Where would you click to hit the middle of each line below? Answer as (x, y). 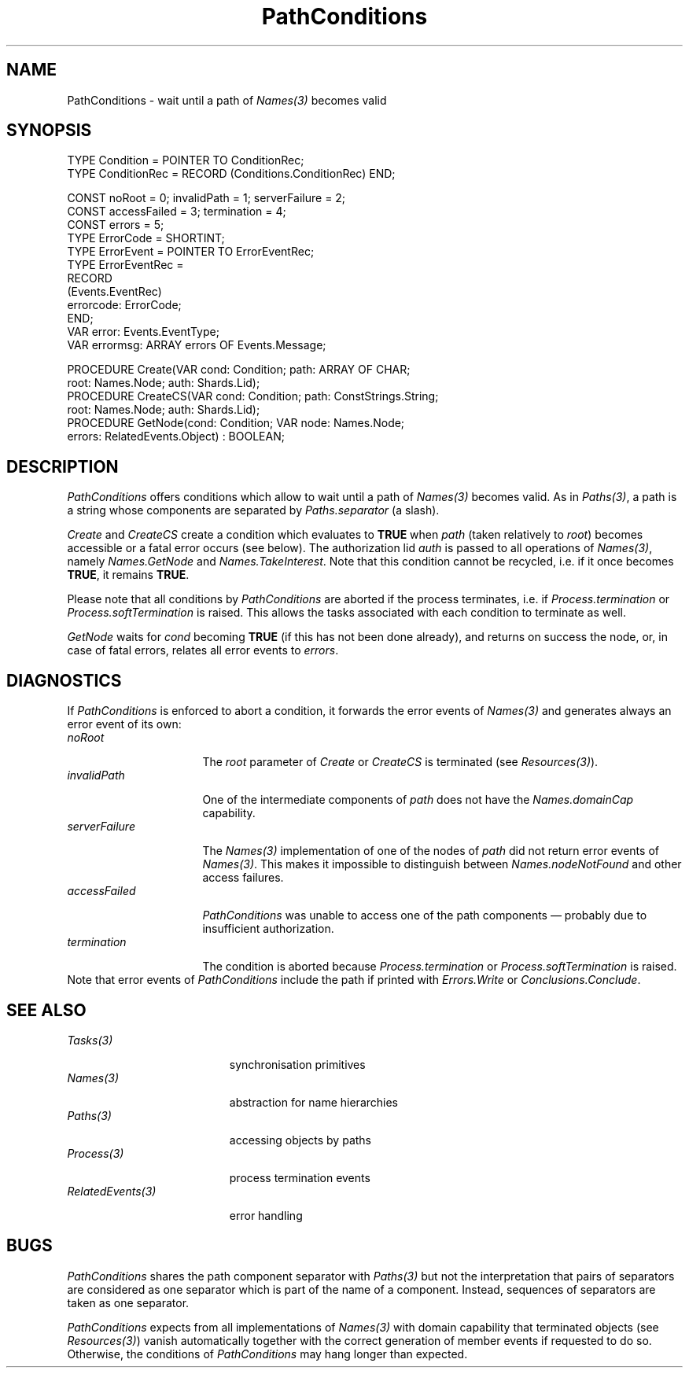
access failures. (243, 878)
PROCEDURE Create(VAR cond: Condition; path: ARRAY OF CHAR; (239, 370)
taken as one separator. (128, 1302)
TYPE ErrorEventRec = (125, 265)
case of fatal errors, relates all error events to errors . (203, 650)
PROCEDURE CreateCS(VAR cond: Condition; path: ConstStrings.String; (253, 396)
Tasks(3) (90, 1040)
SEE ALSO (46, 1010)
